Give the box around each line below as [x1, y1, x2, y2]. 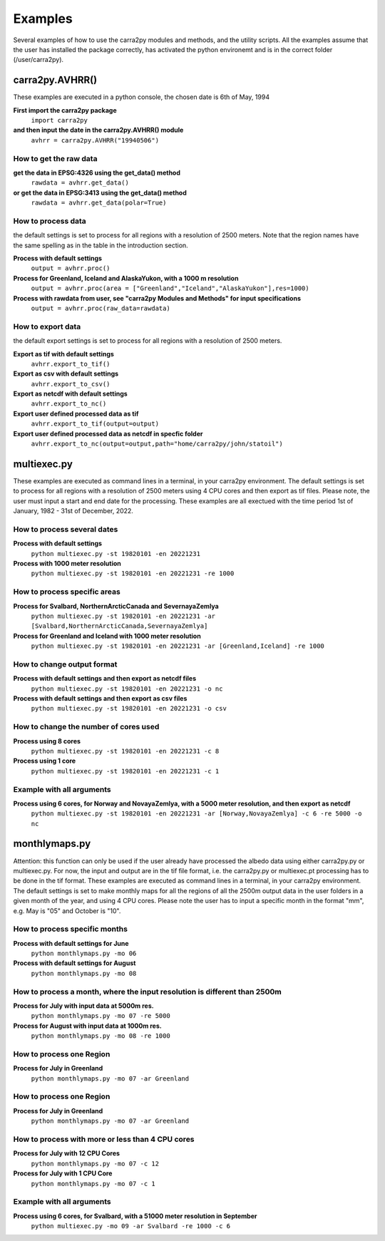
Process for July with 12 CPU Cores [13, 1149, 120, 1158]
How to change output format [13, 659, 118, 669]
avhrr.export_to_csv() [31, 380, 111, 388]
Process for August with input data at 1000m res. [13, 1021, 162, 1030]
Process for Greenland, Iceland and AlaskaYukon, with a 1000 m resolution [13, 274, 239, 282]
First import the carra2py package [13, 105, 117, 114]
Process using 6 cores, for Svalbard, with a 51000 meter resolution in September [13, 1212, 257, 1220]
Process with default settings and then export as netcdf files [13, 674, 196, 683]
